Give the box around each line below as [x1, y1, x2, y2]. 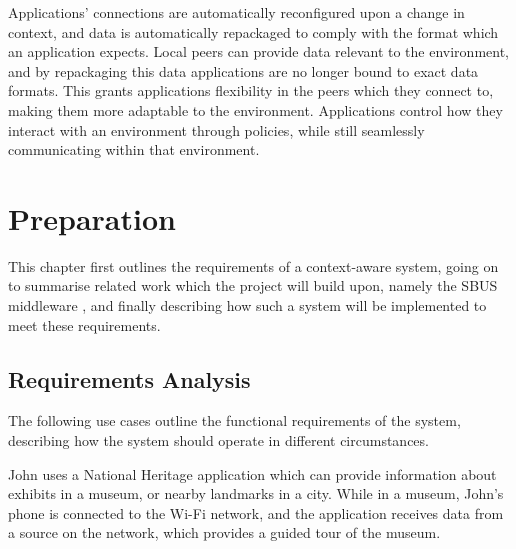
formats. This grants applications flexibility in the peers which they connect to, [8, 80, 494, 101]
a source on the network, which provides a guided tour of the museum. [8, 522, 441, 543]
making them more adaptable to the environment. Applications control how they [8, 99, 503, 120]
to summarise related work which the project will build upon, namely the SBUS [8, 275, 498, 296]
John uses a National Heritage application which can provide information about [8, 463, 497, 484]
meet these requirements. [8, 314, 161, 335]
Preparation [8, 197, 176, 238]
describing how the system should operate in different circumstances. [8, 430, 429, 451]
